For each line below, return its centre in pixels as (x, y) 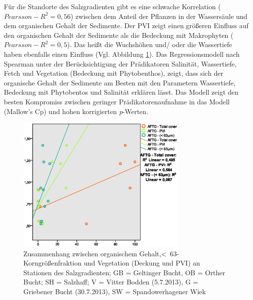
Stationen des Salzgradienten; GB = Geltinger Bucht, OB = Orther (124, 272)
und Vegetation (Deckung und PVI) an (142, 263)
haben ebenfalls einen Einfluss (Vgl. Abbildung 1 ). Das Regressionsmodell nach (122, 54)
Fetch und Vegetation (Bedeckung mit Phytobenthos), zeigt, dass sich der (114, 73)
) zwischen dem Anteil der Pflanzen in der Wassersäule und (159, 16)
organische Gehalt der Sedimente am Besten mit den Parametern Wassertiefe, (120, 82)
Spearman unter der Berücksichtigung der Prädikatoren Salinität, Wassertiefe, (120, 63)
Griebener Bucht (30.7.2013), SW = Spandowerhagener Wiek (115, 292)
